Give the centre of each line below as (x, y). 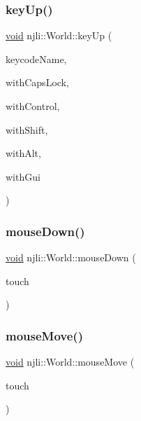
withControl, (33, 106)
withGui (23, 176)
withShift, (27, 129)
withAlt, (23, 153)
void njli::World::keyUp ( (59, 35)
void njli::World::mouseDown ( (71, 257)
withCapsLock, (37, 82)
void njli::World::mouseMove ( (70, 362)
